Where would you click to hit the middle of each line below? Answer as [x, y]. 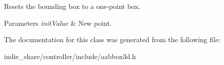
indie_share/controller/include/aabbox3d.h [70, 56]
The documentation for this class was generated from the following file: [112, 39]
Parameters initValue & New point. [58, 23]
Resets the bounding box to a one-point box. [72, 6]
